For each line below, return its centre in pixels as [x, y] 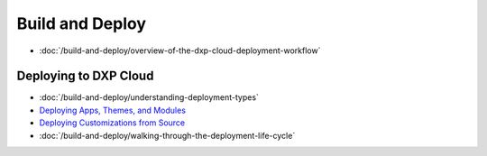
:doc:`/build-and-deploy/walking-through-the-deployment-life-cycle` [167, 135]
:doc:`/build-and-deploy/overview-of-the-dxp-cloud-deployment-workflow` [180, 50]
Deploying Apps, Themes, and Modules [113, 110]
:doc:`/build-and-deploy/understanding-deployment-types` [149, 97]
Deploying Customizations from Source [112, 123]
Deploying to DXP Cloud [85, 76]
